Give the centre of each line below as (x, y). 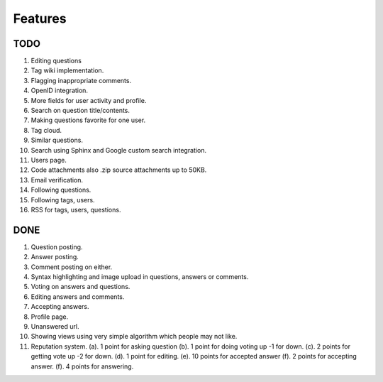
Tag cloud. (46, 130)
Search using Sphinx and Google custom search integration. (119, 150)
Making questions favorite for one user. (88, 120)
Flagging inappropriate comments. (81, 80)
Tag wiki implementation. (67, 70)
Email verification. (57, 180)
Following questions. (61, 190)
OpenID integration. (60, 91)
